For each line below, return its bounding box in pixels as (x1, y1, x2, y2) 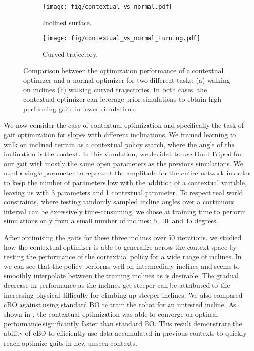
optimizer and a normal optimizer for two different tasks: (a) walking (23, 75, 230, 85)
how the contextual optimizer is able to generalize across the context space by (4, 241, 237, 252)
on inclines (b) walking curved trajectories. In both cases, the (23, 84, 207, 94)
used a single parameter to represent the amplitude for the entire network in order (4, 168, 250, 178)
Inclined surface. (43, 17, 92, 27)
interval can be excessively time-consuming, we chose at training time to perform (4, 206, 246, 216)
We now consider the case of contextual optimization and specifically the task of (4, 120, 244, 130)
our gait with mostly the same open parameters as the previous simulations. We (4, 158, 243, 168)
